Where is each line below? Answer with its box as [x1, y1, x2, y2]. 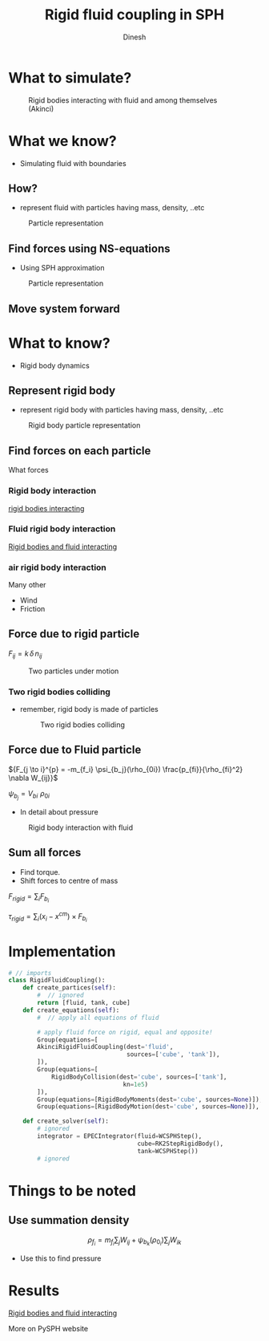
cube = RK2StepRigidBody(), [137, 1140, 224, 1148]
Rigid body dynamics [19, 360, 90, 370]
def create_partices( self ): [22, 984, 116, 992]
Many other [8, 580, 46, 590]
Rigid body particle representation [28, 421, 141, 430]
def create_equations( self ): [22, 1006, 120, 1014]
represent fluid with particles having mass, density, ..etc [19, 203, 205, 213]
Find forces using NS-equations [8, 242, 171, 255]
